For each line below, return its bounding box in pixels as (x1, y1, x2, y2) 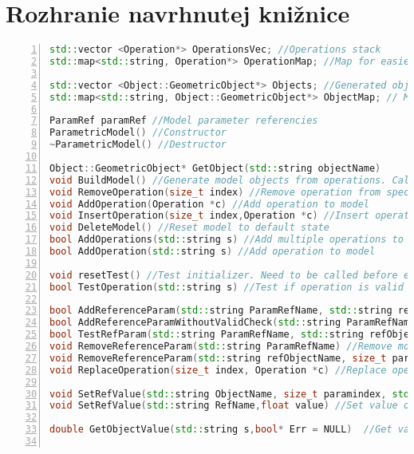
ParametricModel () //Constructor (49, 127, 227, 139)
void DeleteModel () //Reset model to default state (49, 222, 329, 234)
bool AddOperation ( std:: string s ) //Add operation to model (49, 246, 376, 257)
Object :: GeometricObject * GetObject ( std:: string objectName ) (49, 162, 381, 174)
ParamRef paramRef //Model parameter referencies (49, 115, 318, 127)
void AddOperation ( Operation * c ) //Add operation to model (49, 198, 369, 210)
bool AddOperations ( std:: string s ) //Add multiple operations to (49, 234, 404, 246)
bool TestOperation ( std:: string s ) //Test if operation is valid (49, 281, 404, 293)
